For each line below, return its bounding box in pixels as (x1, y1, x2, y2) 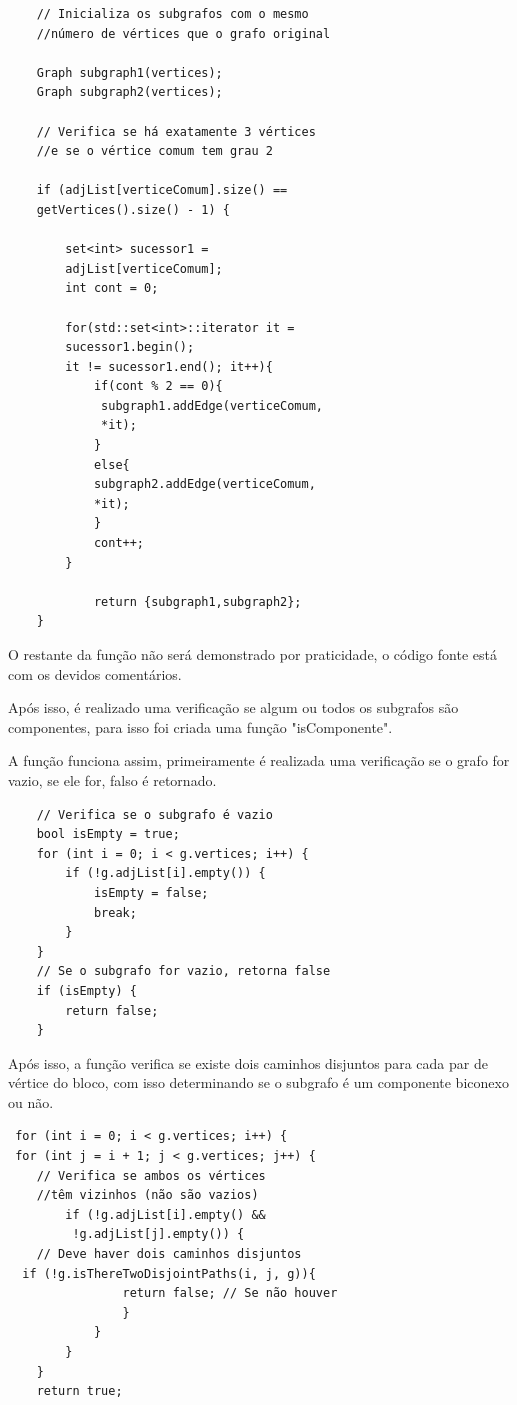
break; (93, 905, 137, 920)
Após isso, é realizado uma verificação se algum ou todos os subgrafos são (8, 697, 459, 718)
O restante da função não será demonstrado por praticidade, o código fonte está (8, 644, 497, 664)
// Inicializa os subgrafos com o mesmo (36, 7, 309, 21)
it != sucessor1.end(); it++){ (65, 359, 273, 374)
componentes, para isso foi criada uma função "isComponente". (8, 716, 393, 737)
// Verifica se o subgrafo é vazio (36, 807, 273, 822)
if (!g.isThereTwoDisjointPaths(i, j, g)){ (22, 1266, 316, 1281)
